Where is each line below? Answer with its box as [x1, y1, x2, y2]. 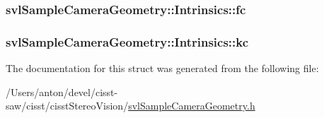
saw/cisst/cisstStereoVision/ [6, 98, 129, 113]
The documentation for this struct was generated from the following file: [6, 61, 319, 76]
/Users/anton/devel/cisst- [6, 84, 118, 99]
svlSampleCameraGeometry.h [128, 98, 255, 113]
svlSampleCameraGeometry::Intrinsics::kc [6, 33, 249, 50]
